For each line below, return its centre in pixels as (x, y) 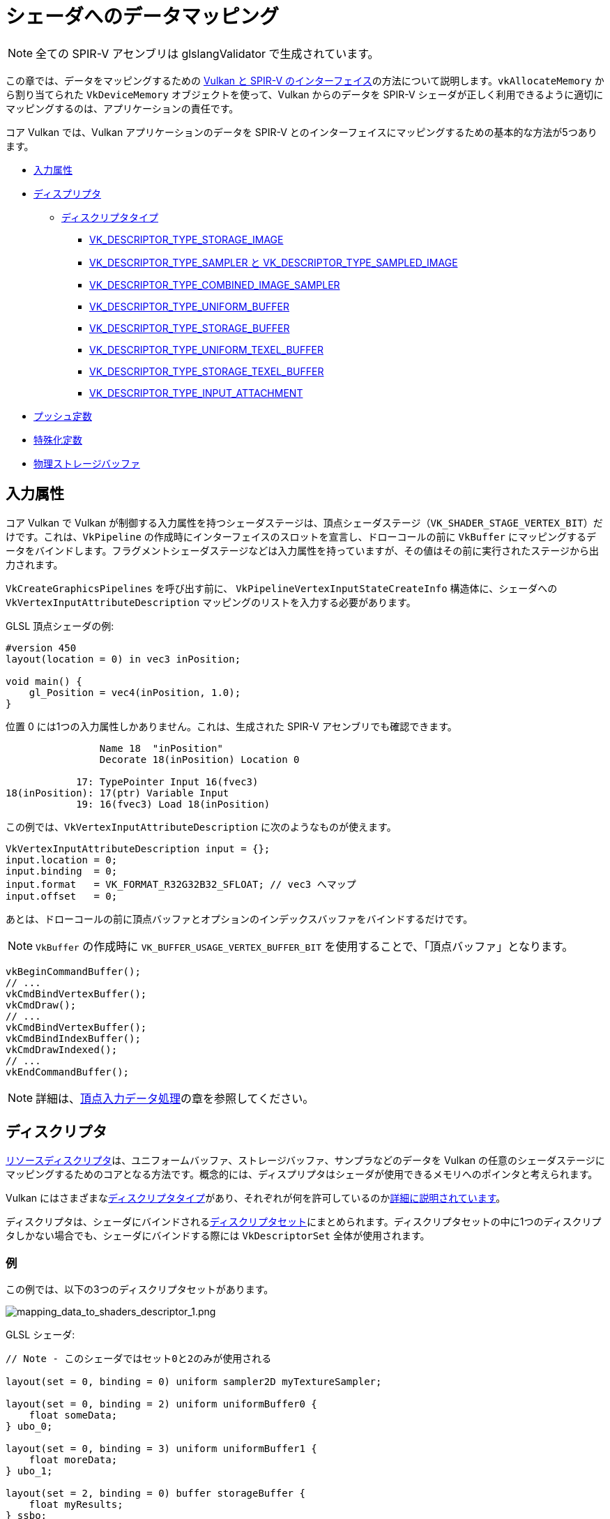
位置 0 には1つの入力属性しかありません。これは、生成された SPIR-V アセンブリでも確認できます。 (231, 726)
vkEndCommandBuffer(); (68, 1072)
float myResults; (76, 1505)
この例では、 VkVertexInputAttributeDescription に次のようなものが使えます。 (201, 826)
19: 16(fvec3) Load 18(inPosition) (173, 804)
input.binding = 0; (62, 871)
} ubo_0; (29, 1427)
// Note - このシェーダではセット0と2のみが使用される (139, 1359)
